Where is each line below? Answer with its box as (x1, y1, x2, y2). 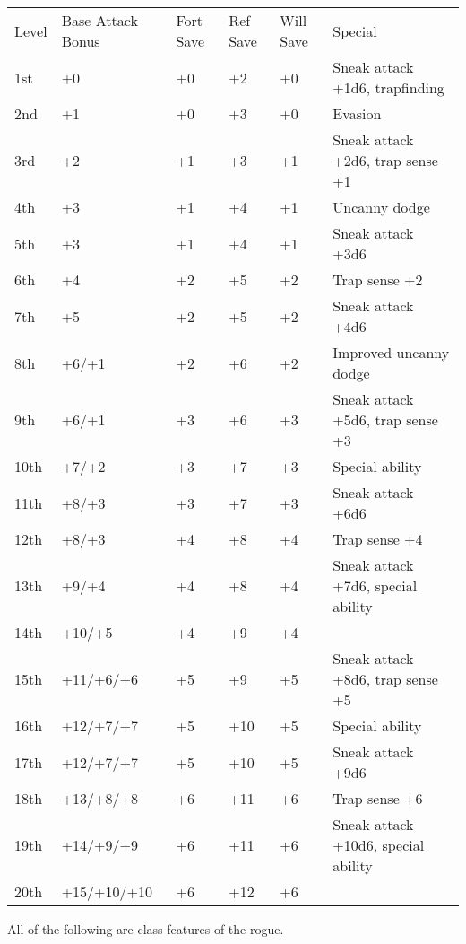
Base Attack (61, 10, 138, 31)
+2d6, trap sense (332, 150, 438, 170)
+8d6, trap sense (332, 669, 438, 689)
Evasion (332, 103, 382, 124)
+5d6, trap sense (332, 409, 438, 430)
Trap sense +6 (332, 788, 423, 809)
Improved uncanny (332, 342, 450, 363)
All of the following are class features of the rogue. (7, 920, 284, 938)
